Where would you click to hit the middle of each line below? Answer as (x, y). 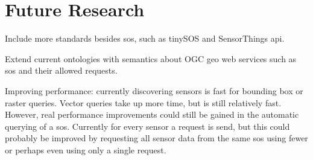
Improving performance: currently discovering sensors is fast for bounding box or (154, 90)
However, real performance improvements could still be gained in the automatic (152, 114)
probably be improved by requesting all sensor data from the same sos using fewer (156, 138)
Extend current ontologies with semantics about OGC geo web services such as (151, 58)
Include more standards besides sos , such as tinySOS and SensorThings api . (145, 38)
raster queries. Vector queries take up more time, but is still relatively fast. (143, 102)
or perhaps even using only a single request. (86, 149)
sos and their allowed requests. (61, 70)
